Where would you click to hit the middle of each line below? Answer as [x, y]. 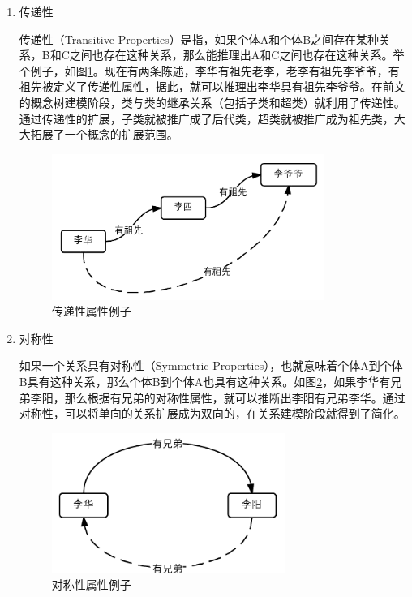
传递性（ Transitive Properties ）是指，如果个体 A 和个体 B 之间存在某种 [199, 39]
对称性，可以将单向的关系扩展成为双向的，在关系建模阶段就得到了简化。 [212, 413]
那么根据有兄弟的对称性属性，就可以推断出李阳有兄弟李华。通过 [235, 397]
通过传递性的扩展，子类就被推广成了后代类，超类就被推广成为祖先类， [206, 118]
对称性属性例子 [91, 584]
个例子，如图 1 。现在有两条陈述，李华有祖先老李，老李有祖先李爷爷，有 [209, 70]
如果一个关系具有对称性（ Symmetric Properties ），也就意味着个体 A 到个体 [211, 365]
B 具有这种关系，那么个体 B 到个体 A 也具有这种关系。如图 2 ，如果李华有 [205, 381]
